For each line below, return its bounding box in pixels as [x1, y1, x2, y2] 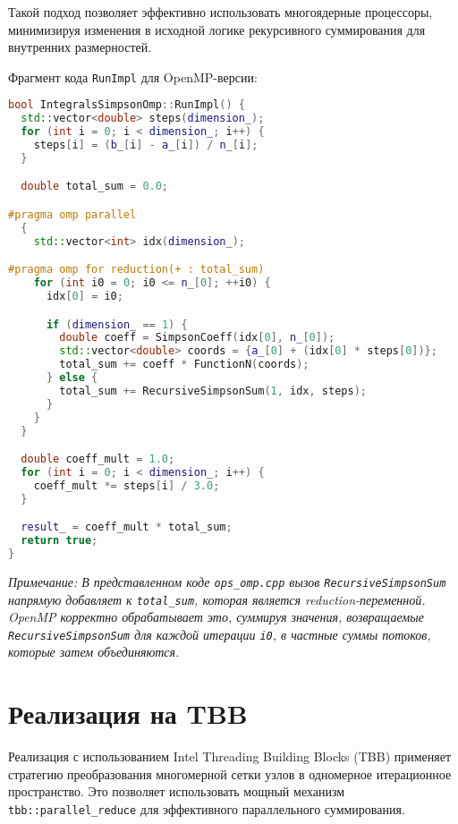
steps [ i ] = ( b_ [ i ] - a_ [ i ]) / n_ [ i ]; [33, 139, 259, 152]
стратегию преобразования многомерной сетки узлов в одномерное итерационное [8, 764, 452, 783]
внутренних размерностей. [8, 38, 152, 56]
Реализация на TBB [8, 695, 248, 732]
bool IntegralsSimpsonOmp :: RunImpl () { [8, 98, 245, 112]
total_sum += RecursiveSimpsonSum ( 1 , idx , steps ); [59, 384, 367, 397]
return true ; [21, 534, 98, 548]
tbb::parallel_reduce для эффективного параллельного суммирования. [8, 799, 405, 818]
